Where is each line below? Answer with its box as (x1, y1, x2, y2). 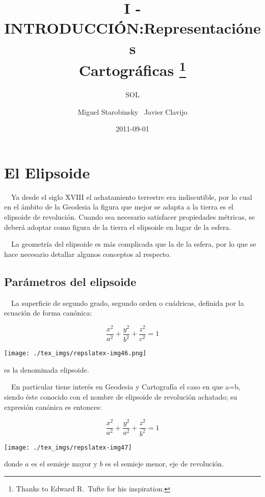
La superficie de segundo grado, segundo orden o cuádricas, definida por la (11, 297, 244, 308)
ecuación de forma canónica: (4, 307, 92, 318)
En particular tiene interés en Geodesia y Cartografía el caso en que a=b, (11, 381, 241, 392)
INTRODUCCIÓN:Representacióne (4, 17, 261, 38)
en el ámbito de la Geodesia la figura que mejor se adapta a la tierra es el (4, 201, 233, 212)
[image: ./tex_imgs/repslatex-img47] (4, 443, 132, 451)
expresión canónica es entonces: (4, 401, 102, 412)
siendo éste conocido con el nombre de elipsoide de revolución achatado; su (4, 391, 237, 402)
